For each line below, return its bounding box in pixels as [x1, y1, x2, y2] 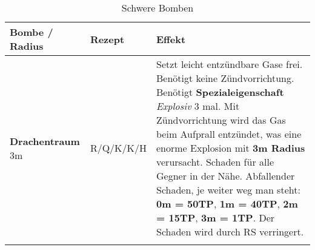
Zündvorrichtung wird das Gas [156, 113, 286, 127]
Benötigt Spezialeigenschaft [156, 85, 284, 99]
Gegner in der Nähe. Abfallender [156, 169, 295, 183]
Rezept [90, 32, 125, 46]
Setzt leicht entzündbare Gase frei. [156, 57, 303, 71]
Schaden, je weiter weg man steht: [156, 183, 300, 197]
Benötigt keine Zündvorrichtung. [156, 71, 294, 85]
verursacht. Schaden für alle [156, 155, 274, 169]
